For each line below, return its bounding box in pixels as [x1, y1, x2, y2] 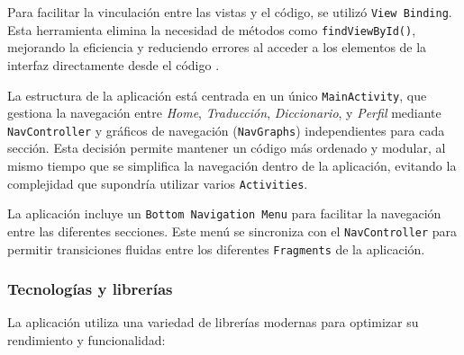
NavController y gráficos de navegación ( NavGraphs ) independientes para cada [7, 120, 445, 139]
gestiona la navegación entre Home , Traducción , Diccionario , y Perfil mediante [7, 103, 441, 122]
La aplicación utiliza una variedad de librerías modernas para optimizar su [7, 313, 419, 332]
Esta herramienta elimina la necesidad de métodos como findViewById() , [7, 20, 416, 39]
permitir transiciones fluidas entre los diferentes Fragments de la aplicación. [7, 239, 425, 258]
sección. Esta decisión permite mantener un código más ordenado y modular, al [7, 138, 446, 157]
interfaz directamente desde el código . [7, 55, 220, 74]
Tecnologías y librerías [7, 278, 173, 300]
